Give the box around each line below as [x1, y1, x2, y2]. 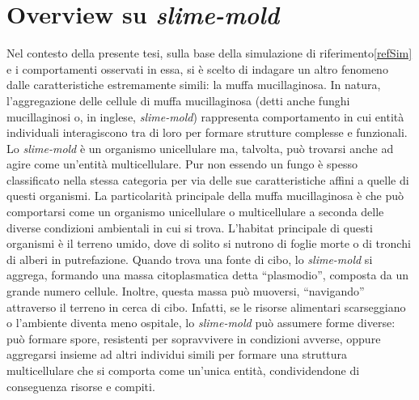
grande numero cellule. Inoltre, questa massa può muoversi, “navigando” [6, 283, 365, 300]
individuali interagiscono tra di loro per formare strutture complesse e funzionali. [6, 124, 408, 141]
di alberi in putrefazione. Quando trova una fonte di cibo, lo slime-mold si [6, 250, 373, 267]
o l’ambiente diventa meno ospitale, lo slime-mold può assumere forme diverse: [6, 314, 396, 331]
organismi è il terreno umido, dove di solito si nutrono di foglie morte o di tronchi [6, 235, 411, 252]
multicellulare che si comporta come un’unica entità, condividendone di [6, 362, 360, 378]
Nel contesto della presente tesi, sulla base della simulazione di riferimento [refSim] [6, 45, 413, 62]
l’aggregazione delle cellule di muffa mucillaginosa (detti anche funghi [6, 91, 350, 109]
